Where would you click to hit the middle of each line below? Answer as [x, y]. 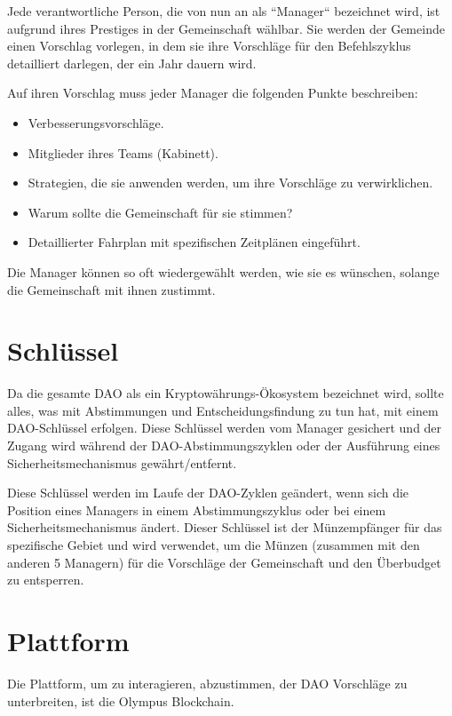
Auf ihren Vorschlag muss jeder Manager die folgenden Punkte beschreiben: [213, 93]
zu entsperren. [46, 580]
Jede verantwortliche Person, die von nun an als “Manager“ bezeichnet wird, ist [224, 11]
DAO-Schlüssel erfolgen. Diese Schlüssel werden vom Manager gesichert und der [225, 428]
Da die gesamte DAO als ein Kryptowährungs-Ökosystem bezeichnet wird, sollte [226, 393]
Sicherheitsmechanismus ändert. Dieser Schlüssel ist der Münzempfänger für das [225, 527]
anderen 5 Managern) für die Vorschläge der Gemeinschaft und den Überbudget [224, 562]
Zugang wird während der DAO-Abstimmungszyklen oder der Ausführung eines [224, 446]
